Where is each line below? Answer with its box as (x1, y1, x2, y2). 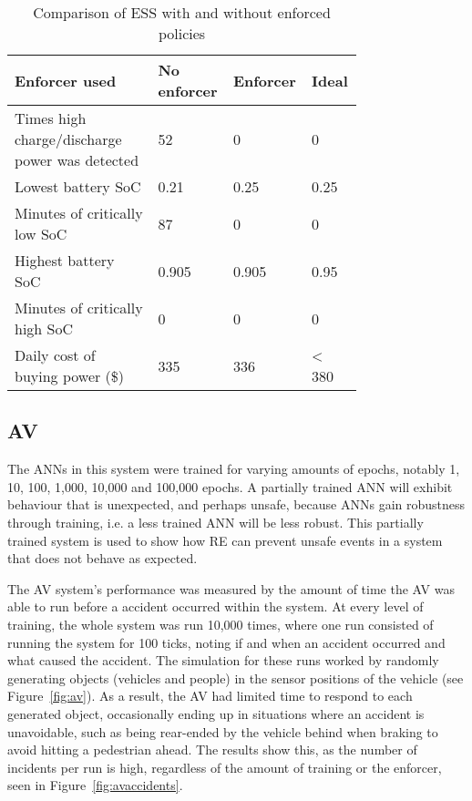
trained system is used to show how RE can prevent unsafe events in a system (7, 530, 443, 549)
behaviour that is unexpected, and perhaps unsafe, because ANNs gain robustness (7, 495, 466, 514)
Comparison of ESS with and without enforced (33, 2, 331, 23)
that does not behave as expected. (7, 549, 198, 568)
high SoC (15, 318, 74, 339)
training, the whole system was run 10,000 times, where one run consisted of (7, 614, 434, 633)
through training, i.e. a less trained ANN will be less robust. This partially (7, 512, 424, 531)
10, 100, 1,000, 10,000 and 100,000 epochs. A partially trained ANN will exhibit (7, 477, 453, 496)
